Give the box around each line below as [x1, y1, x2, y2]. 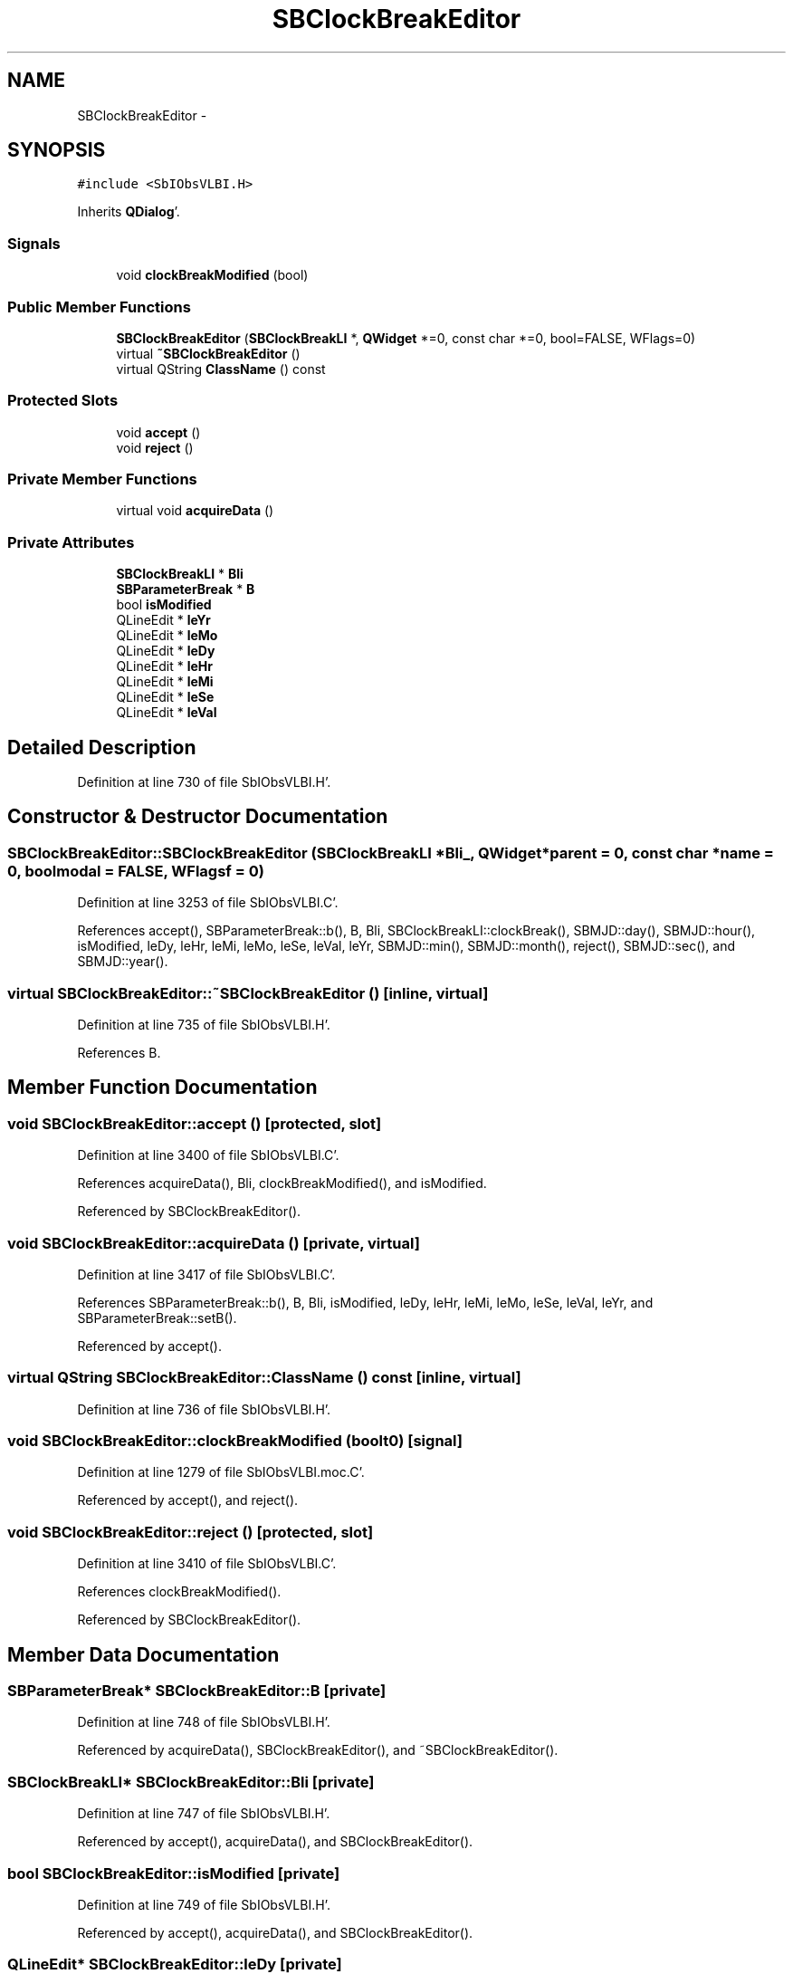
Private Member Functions [7, 470, 197, 489]
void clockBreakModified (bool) [116, 267, 309, 283]
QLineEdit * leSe [116, 689, 215, 705]
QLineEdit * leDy [116, 643, 215, 659]
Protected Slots [7, 391, 119, 410]
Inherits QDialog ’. [77, 204, 180, 220]
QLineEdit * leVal [116, 704, 217, 721]
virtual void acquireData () [116, 503, 274, 519]
